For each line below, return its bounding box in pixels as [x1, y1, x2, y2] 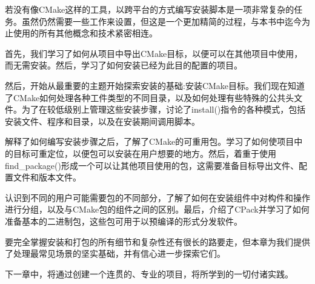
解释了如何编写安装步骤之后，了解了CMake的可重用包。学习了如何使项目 [5, 135, 294, 148]
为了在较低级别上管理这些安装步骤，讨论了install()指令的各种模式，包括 [21, 103, 306, 116]
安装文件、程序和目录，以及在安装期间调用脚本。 [5, 114, 200, 127]
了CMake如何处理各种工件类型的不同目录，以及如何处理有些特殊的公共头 [5, 91, 294, 104]
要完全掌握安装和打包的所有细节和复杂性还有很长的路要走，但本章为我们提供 [5, 235, 310, 248]
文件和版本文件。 [13, 171, 81, 183]
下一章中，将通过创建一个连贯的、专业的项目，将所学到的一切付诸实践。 [5, 267, 293, 280]
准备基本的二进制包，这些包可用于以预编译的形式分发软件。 [5, 214, 242, 227]
